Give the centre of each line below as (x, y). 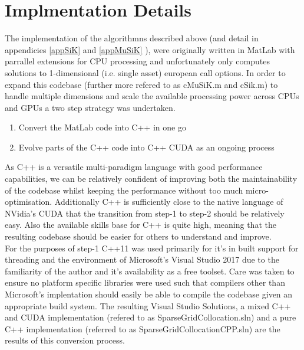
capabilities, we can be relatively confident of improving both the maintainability (151, 179)
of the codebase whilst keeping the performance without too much (124, 190)
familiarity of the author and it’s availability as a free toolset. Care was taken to (150, 271)
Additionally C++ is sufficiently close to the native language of (169, 202)
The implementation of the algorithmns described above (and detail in (132, 38)
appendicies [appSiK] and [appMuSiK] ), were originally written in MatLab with (150, 49)
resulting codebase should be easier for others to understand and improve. (138, 236)
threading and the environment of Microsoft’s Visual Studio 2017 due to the (142, 259)
